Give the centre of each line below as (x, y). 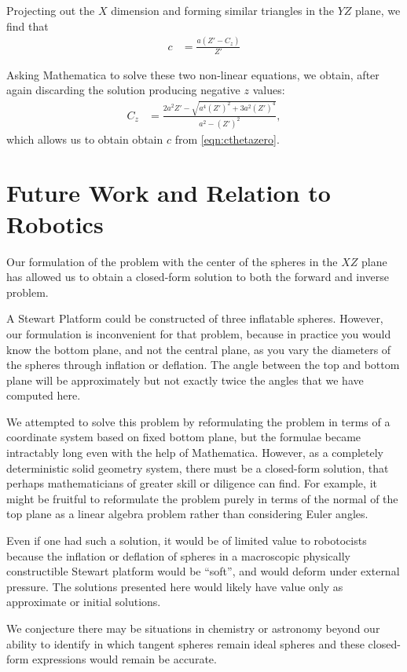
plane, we (378, 10)
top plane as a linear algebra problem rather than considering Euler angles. (187, 514)
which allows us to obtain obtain (85, 139)
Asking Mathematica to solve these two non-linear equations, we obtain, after (193, 74)
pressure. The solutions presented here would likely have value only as (175, 586)
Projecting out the (51, 10)
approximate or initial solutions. (84, 602)
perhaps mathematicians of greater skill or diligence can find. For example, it (192, 483)
